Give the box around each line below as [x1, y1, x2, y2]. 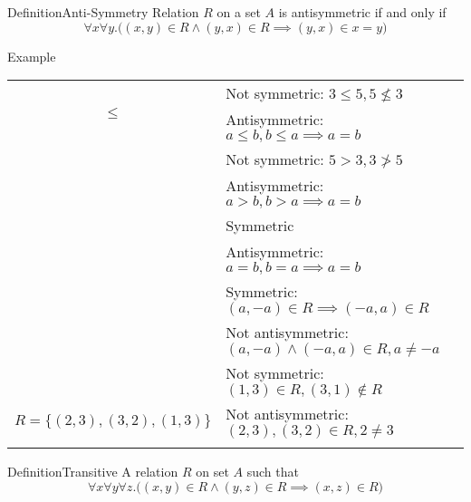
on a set [216, 3, 261, 21]
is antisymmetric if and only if [278, 3, 447, 21]
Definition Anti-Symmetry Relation [7, 3, 199, 21]
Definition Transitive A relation [7, 462, 178, 481]
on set [196, 462, 229, 481]
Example [7, 46, 56, 65]
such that [246, 462, 299, 481]
